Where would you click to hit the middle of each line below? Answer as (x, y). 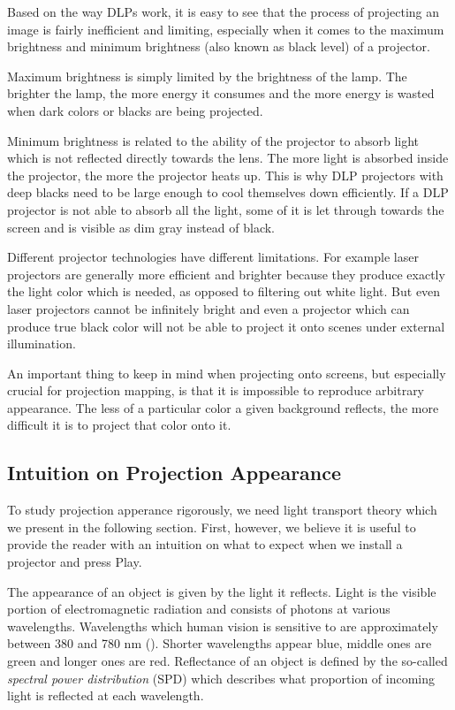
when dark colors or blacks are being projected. (135, 110)
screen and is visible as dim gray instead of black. (141, 227)
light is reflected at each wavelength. (106, 695)
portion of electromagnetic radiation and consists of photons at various (199, 609)
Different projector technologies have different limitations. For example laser (213, 257)
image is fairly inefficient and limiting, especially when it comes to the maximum (226, 29)
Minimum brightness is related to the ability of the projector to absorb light (213, 140)
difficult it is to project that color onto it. (119, 425)
